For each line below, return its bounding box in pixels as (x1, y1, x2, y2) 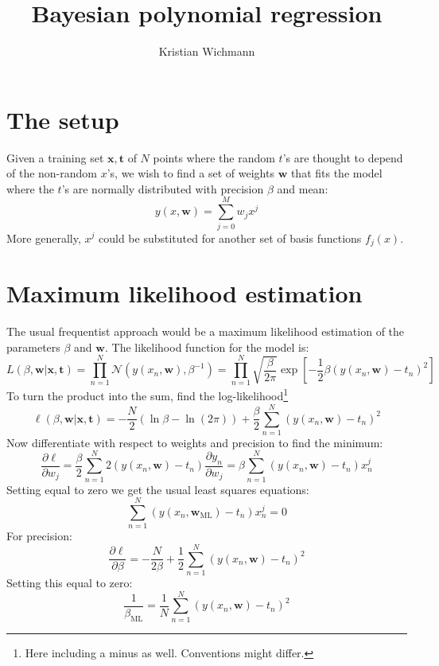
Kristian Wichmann (158, 43, 255, 60)
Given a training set (6, 149, 104, 166)
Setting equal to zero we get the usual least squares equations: (6, 481, 309, 497)
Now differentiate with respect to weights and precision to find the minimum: (6, 434, 383, 450)
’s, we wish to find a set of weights (107, 165, 274, 181)
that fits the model (290, 165, 383, 181)
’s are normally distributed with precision (61, 180, 264, 197)
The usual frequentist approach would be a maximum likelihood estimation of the (6, 323, 405, 340)
